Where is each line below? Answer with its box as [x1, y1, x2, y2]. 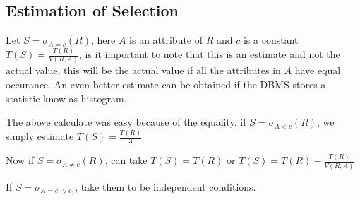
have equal [294, 63, 341, 78]
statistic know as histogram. [6, 90, 127, 105]
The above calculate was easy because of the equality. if [6, 114, 246, 129]
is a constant [243, 33, 299, 47]
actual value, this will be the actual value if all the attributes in [6, 63, 281, 78]
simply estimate [6, 129, 74, 143]
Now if [6, 153, 35, 167]
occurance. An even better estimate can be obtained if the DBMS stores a [6, 77, 326, 92]
